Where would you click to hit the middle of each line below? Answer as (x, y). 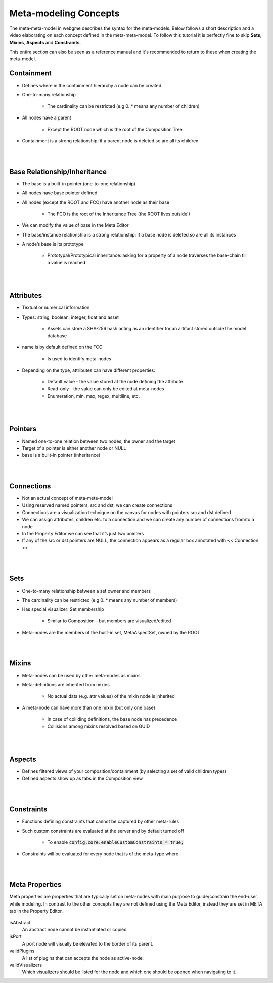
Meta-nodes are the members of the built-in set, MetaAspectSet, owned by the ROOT (111, 633)
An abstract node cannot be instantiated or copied (74, 929)
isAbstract (20, 922)
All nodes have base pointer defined (60, 193)
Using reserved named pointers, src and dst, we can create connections (97, 505)
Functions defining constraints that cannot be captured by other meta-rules (101, 821)
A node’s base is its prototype (53, 244)
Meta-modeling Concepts (64, 13)
